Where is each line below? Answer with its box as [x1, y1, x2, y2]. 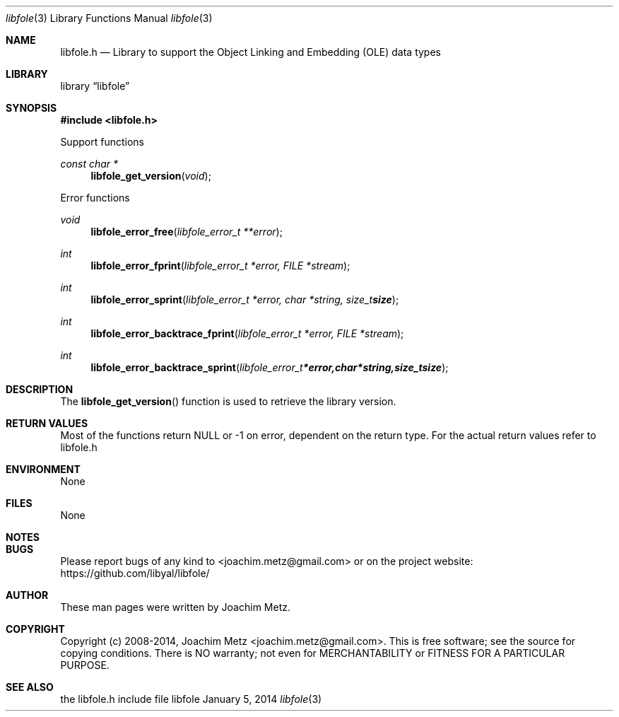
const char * [60, 158, 119, 170]
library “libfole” [60, 80, 130, 92]
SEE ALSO [6, 681, 54, 693]
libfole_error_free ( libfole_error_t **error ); [90, 226, 283, 238]
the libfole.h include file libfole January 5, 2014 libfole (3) [60, 693, 322, 705]
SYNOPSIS [6, 102, 57, 114]
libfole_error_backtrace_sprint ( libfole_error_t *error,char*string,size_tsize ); [90, 361, 449, 373]
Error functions [60, 192, 130, 204]
